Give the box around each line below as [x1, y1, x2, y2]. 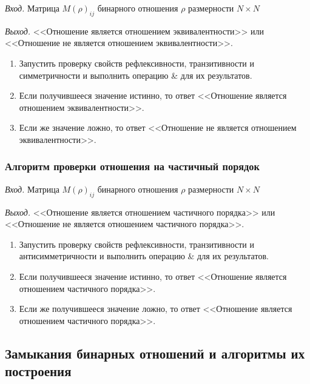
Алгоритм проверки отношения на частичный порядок [5, 159, 260, 174]
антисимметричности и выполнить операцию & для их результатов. [19, 250, 269, 262]
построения [5, 362, 72, 380]
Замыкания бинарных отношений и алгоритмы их [5, 343, 305, 362]
